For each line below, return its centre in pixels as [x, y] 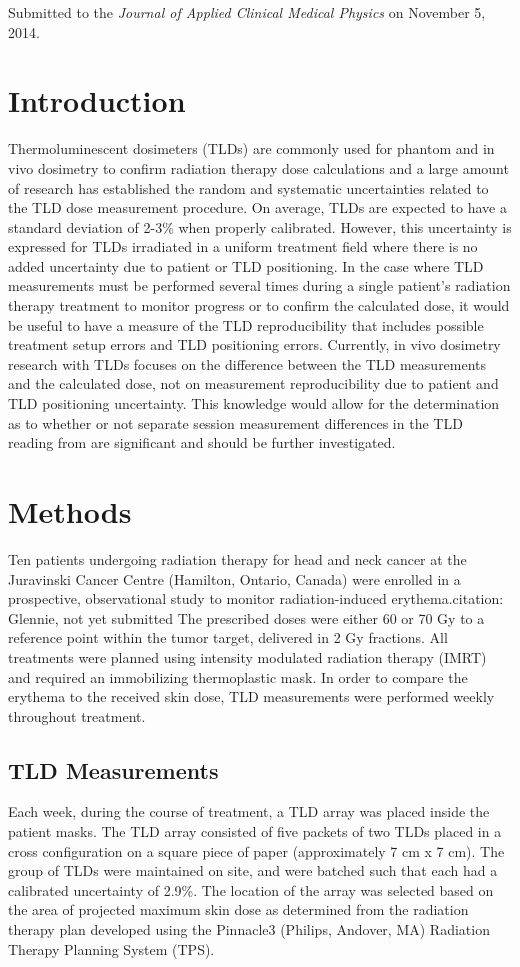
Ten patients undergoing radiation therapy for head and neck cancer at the [237, 558]
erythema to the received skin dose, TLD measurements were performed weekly [251, 696]
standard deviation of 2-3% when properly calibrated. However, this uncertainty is [260, 226]
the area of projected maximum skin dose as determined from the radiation [238, 909]
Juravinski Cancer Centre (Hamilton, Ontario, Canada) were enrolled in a [234, 578]
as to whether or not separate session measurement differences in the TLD [235, 422]
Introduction [97, 100]
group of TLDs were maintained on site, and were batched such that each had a [253, 870]
